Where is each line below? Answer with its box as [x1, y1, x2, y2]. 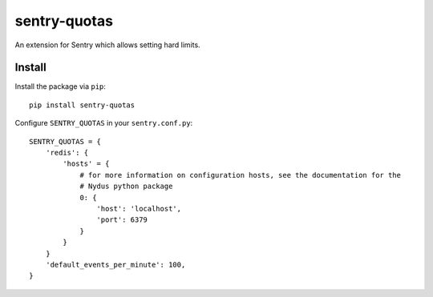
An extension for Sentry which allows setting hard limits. [14, 40, 200, 50]
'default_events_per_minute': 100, [45, 260, 186, 269]
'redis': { [45, 148, 89, 158]
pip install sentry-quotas [29, 100, 136, 110]
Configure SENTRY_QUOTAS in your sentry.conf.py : [14, 118, 193, 128]
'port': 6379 [96, 215, 148, 224]
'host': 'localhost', [96, 204, 182, 213]
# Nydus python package [79, 182, 173, 191]
